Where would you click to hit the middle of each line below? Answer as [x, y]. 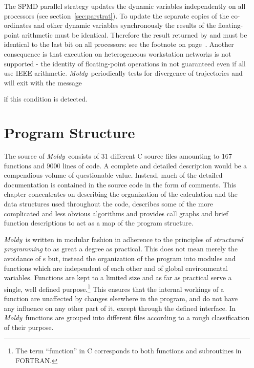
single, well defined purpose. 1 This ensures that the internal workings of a [114, 288]
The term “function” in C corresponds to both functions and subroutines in [128, 351]
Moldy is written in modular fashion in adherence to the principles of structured [124, 239]
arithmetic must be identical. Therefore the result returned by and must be [134, 34]
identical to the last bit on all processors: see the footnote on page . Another [119, 44]
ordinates [18, 25]
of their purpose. [29, 327]
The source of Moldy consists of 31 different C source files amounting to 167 [118, 156]
